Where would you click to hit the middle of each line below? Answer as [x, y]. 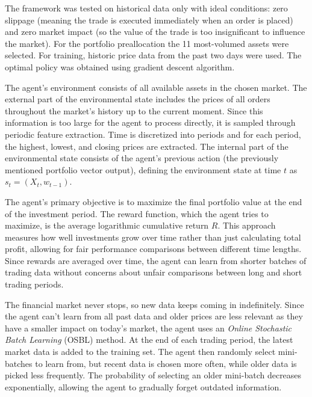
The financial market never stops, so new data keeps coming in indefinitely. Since [154, 304]
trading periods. [34, 284]
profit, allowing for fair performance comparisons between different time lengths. [153, 249]
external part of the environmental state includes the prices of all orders [138, 99]
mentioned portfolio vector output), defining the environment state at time [143, 169]
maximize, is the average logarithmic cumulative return [107, 225]
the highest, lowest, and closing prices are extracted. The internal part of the [147, 146]
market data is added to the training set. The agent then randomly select [140, 352]
